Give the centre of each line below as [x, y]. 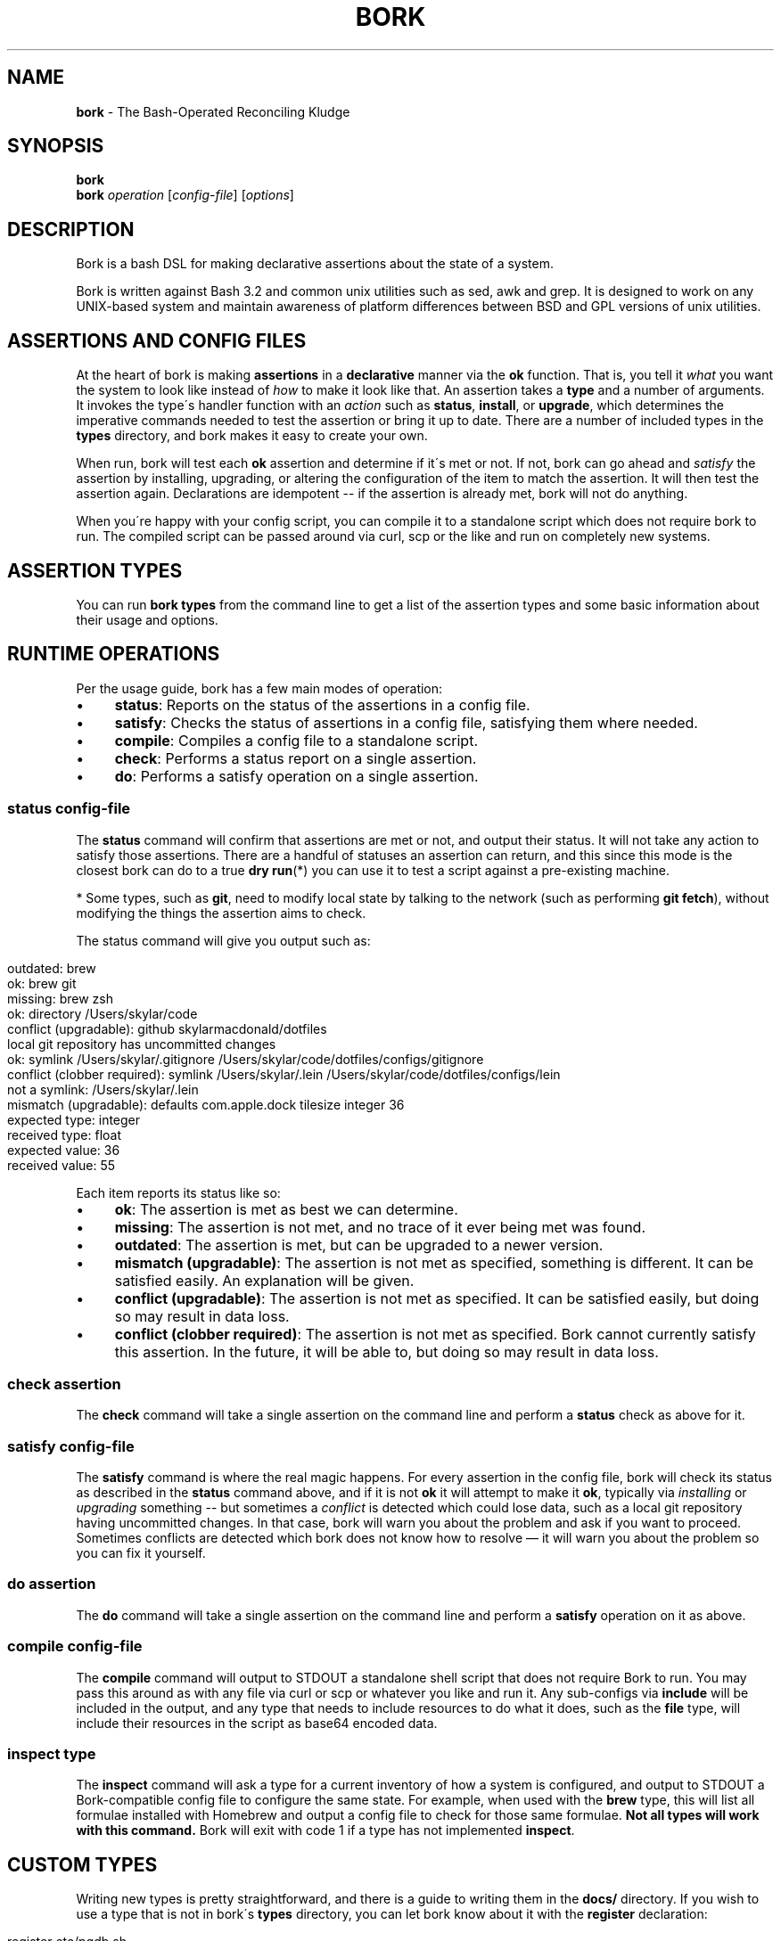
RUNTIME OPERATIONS [114, 654]
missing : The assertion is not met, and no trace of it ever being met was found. [380, 1227]
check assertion [64, 1384]
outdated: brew [52, 968]
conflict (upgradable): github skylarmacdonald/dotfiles [167, 1028]
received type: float [64, 1134]
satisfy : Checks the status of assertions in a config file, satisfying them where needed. [406, 722]
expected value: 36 [64, 1150]
